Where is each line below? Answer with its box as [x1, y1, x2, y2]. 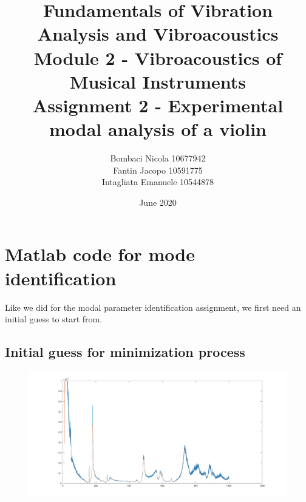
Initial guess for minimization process [5, 342, 245, 361]
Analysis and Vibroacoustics [37, 21, 279, 46]
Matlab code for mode [5, 242, 195, 266]
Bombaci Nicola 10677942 [110, 152, 206, 165]
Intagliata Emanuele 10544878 [101, 175, 214, 188]
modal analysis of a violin [49, 117, 267, 141]
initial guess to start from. [5, 313, 103, 325]
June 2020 [139, 195, 177, 208]
